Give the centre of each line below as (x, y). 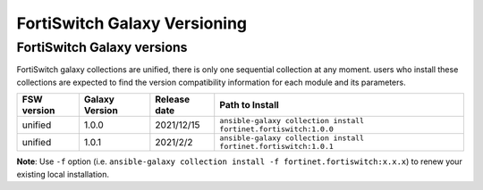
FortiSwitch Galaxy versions (102, 47)
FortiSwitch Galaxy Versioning (132, 23)
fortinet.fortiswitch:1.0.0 (277, 129)
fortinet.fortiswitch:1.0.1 (277, 147)
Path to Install (249, 105)
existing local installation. (63, 174)
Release (173, 100)
